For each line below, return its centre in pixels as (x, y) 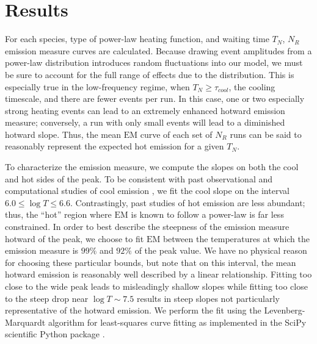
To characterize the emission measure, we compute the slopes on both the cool (152, 167)
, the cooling (252, 86)
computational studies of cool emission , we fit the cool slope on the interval (147, 191)
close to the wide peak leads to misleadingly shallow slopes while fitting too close (156, 286)
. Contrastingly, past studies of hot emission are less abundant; (188, 202)
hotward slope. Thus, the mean (63, 134)
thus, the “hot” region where (58, 214)
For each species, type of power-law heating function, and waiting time (137, 39)
